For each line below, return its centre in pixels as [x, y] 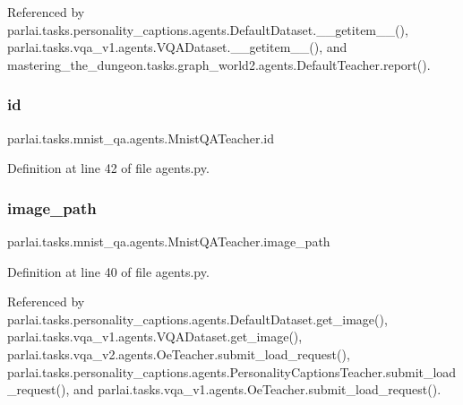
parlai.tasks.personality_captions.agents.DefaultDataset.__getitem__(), [208, 29]
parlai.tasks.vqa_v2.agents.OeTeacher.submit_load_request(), [179, 353]
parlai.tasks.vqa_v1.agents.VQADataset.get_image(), [155, 336]
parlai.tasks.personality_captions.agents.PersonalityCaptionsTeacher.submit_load [232, 371]
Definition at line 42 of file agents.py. [108, 168]
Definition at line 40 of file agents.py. [108, 271]
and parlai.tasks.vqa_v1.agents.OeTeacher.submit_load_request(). [257, 389]
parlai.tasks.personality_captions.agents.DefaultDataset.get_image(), [197, 319]
